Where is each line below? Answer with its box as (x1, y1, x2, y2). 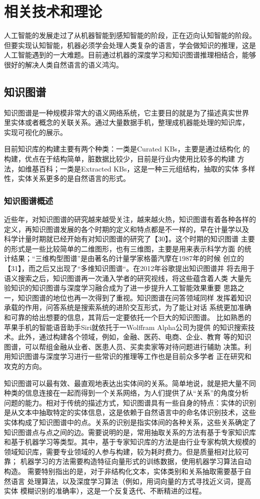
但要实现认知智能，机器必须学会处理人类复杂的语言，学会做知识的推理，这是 (4, 39, 256, 50)
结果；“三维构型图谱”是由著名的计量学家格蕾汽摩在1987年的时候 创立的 (10, 253, 244, 263)
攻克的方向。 (4, 360, 46, 371)
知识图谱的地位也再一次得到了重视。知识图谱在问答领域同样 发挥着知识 (17, 292, 251, 302)
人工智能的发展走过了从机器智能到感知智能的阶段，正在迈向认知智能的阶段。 (4, 30, 256, 40)
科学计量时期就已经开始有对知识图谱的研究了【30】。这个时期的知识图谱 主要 (4, 233, 255, 244)
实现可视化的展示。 (4, 126, 67, 137)
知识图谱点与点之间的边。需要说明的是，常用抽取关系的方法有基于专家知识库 (4, 426, 256, 437)
